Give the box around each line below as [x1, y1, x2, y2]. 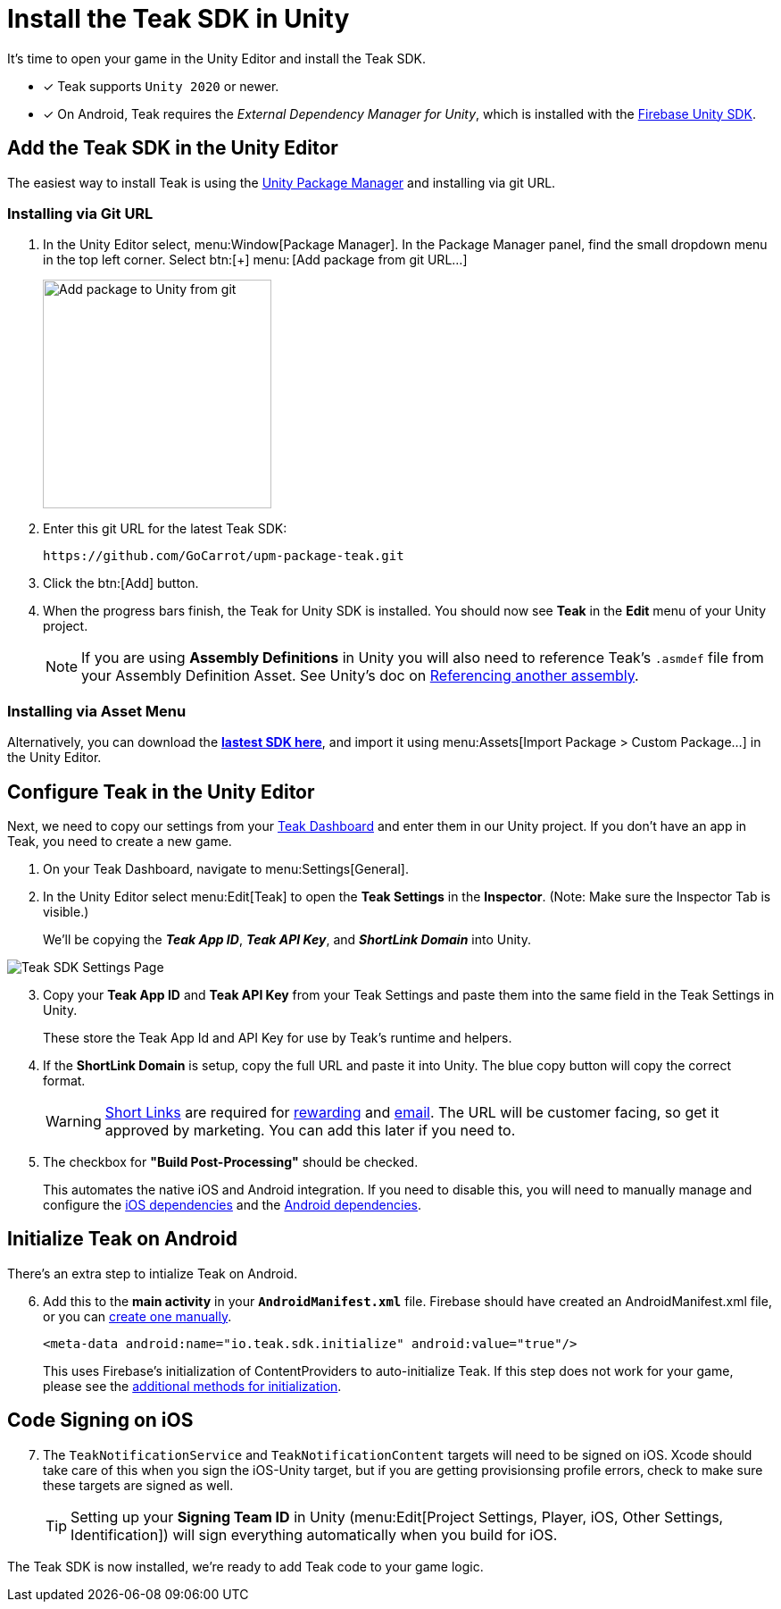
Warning [46, 1111, 102, 1130]
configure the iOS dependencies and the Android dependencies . [43, 1196, 422, 1212]
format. [43, 1072, 86, 1088]
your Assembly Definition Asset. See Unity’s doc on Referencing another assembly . [81, 666, 639, 685]
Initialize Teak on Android [7, 1228, 237, 1251]
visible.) [43, 903, 89, 919]
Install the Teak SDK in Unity [7, 4, 350, 34]
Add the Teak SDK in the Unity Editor [7, 137, 338, 160]
